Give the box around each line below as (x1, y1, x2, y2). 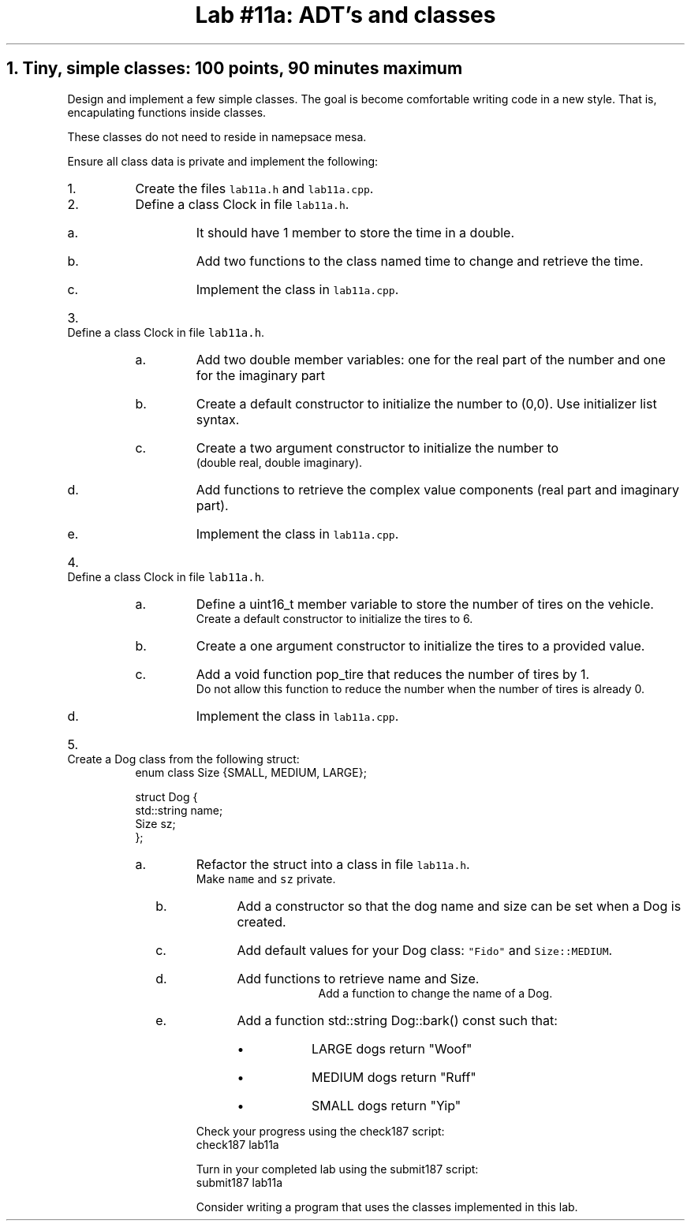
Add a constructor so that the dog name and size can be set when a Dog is (237, 897, 682, 914)
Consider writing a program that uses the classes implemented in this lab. (196, 1199, 578, 1214)
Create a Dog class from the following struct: (67, 751, 300, 766)
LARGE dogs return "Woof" (311, 1040, 472, 1057)
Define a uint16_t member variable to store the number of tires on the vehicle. (196, 595, 654, 612)
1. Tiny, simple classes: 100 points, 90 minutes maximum (6, 58, 463, 79)
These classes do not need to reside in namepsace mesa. (67, 129, 367, 144)
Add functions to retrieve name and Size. (237, 970, 480, 986)
